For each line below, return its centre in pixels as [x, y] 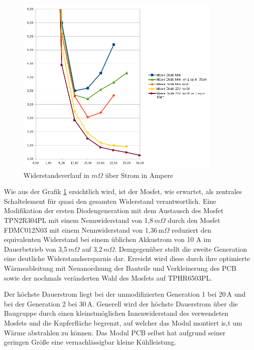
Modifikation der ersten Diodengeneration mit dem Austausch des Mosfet [114, 210]
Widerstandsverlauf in [56, 175]
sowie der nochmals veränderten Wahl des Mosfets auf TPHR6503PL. [108, 277]
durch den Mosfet [194, 220]
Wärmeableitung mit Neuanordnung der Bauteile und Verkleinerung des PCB [120, 268]
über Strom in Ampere [139, 175]
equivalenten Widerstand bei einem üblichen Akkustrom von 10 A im [108, 239]
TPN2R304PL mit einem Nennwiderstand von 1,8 [79, 220]
